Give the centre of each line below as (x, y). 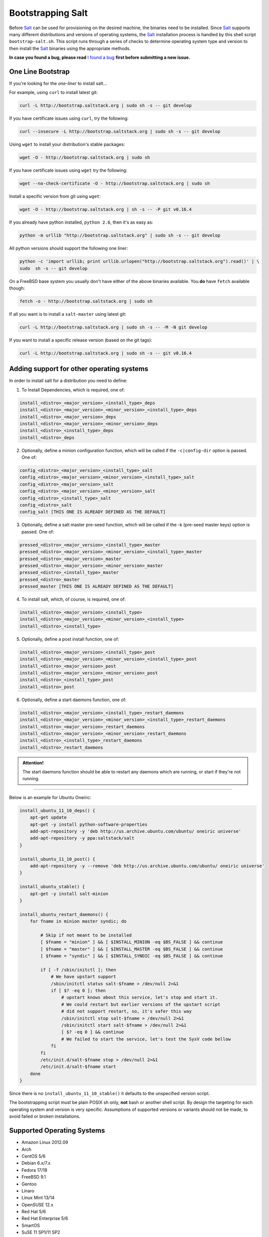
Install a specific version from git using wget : (55, 196)
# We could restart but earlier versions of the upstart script (141, 1004)
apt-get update (48, 817)
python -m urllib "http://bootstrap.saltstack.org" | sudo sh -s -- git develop (120, 236)
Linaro (28, 1190)
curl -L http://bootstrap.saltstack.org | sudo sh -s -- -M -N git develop (113, 327)
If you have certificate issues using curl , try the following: (69, 118)
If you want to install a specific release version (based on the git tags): (81, 340)
